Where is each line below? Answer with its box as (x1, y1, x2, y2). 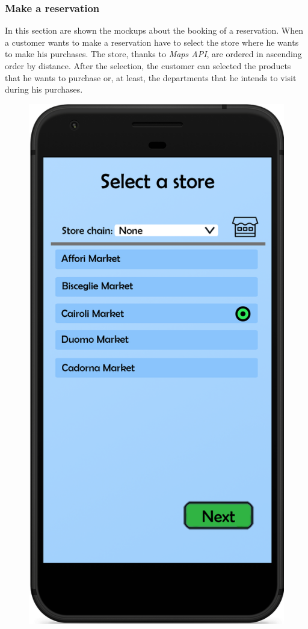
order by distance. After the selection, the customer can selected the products (5, 60, 291, 72)
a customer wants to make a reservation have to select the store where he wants (5, 35, 299, 48)
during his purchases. (5, 83, 83, 96)
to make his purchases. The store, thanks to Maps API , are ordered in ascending (5, 48, 302, 60)
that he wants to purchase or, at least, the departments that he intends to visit (5, 71, 297, 84)
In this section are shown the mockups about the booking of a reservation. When (5, 24, 303, 37)
